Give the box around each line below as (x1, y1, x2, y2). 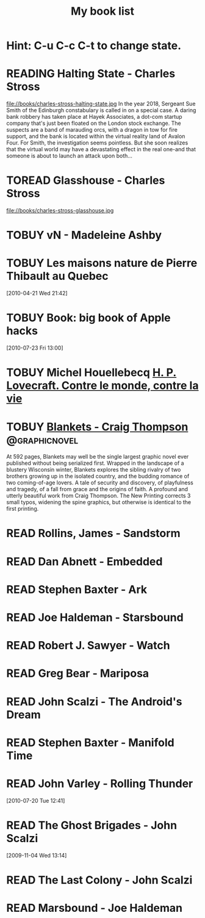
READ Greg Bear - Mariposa (6, 666, 149, 680)
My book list (71, 4, 134, 18)
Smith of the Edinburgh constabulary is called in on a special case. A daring (6, 107, 196, 114)
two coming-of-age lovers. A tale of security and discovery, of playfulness (6, 479, 193, 486)
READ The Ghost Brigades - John (6, 818, 178, 832)
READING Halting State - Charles (6, 67, 176, 81)
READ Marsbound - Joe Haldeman (6, 901, 183, 915)
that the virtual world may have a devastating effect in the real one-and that (6, 146, 196, 153)
